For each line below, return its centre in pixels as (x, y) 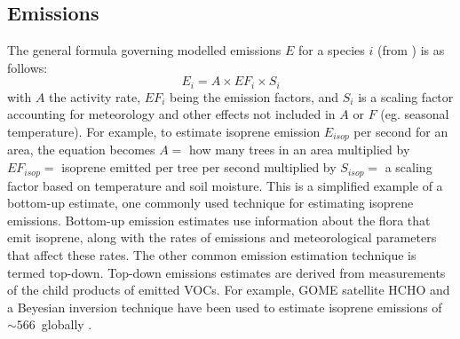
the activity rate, (95, 96)
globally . (67, 324)
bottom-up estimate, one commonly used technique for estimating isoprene (210, 203)
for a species (332, 50)
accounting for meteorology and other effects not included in (171, 114)
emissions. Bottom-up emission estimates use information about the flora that (219, 220)
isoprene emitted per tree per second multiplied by (199, 167)
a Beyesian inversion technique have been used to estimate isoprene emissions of (225, 307)
